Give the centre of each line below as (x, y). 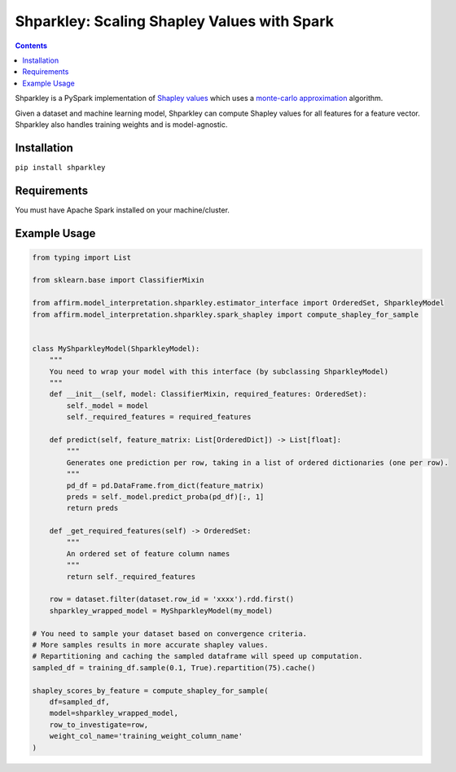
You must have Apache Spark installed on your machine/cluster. (122, 210)
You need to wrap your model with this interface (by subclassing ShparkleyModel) (219, 371)
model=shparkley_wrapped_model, (114, 713)
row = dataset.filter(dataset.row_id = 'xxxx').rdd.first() (172, 599)
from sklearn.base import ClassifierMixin (118, 280)
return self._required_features (131, 577)
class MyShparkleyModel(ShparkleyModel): (116, 349)
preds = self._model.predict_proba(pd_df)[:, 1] (165, 496)
